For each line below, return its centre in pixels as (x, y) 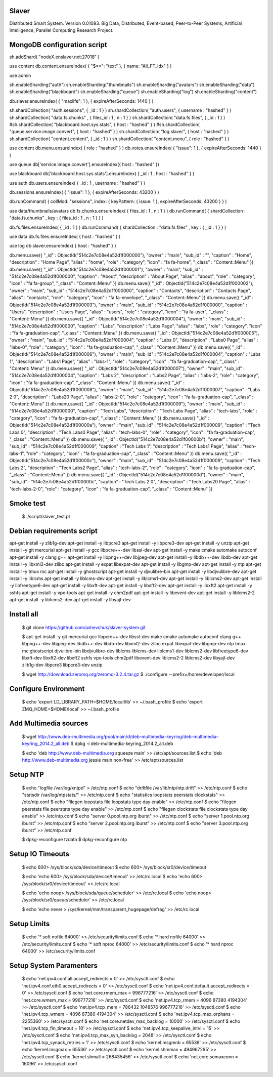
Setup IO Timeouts (39, 854)
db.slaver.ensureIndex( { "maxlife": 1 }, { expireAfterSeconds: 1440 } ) (81, 101)
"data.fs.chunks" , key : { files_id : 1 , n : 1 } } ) (56, 218)
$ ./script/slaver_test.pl (46, 517)
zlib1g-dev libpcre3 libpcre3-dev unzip (62, 665)
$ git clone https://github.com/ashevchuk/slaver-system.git (84, 627)
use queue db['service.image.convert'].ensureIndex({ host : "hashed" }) (84, 164)
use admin (20, 75)
